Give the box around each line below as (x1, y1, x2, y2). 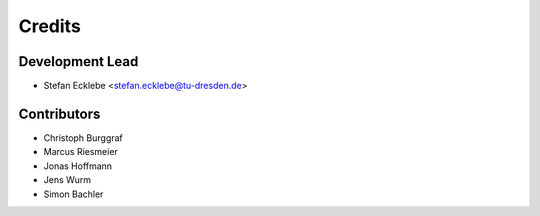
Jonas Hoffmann (43, 160, 113, 172)
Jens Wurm (43, 174, 92, 186)
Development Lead (18, 53, 139, 70)
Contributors (18, 105, 101, 122)
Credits (18, 15, 82, 37)
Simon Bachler (43, 188, 104, 200)
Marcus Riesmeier (43, 146, 119, 158)
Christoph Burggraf (43, 131, 124, 144)
